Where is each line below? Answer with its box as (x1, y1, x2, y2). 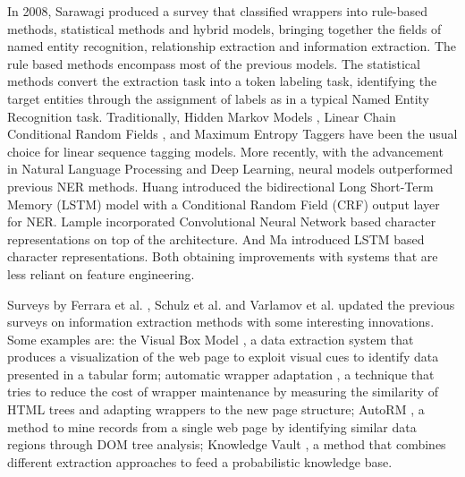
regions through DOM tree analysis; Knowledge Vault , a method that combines (7, 435, 446, 454)
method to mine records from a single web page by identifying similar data (7, 417, 417, 436)
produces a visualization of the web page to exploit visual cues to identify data (7, 347, 439, 366)
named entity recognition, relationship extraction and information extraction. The (7, 37, 456, 55)
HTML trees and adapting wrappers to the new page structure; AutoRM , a (7, 400, 425, 419)
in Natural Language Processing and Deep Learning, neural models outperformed (7, 159, 453, 178)
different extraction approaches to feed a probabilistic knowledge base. (7, 452, 393, 471)
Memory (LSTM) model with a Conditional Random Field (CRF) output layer (7, 194, 440, 213)
